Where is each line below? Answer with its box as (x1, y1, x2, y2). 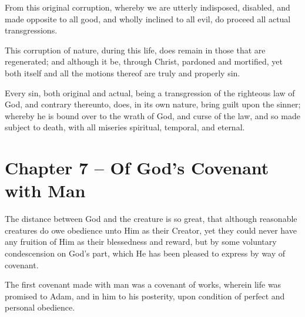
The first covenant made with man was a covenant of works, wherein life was (5, 278, 281, 291)
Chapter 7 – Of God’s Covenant (5, 156, 269, 180)
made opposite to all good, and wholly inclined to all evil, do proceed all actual (5, 12, 291, 25)
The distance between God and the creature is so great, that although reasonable (5, 213, 297, 225)
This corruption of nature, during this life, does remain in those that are (5, 43, 266, 56)
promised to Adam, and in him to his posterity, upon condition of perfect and (5, 289, 285, 302)
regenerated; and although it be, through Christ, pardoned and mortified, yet (5, 55, 283, 68)
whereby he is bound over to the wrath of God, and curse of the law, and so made (5, 109, 300, 122)
